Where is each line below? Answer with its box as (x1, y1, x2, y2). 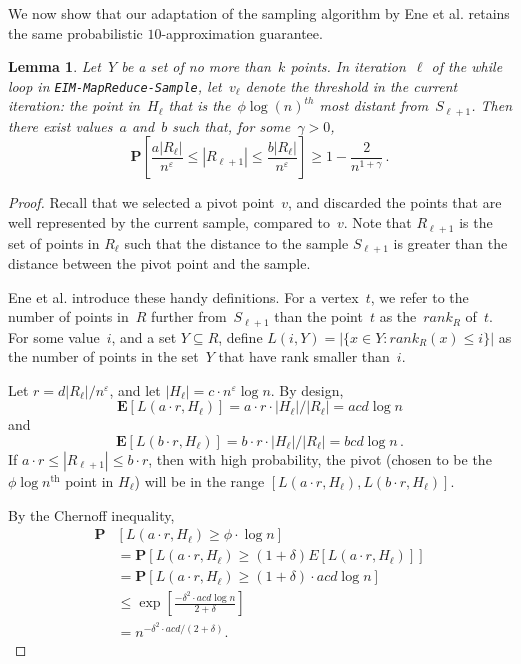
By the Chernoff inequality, (8, 504, 175, 525)
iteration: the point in (8, 95, 140, 116)
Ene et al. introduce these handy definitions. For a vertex (8, 286, 359, 307)
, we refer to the (370, 286, 469, 307)
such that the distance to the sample (124, 232, 349, 253)
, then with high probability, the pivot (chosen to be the (148, 449, 492, 469)
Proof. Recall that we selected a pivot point (8, 192, 275, 213)
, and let (109, 379, 161, 400)
